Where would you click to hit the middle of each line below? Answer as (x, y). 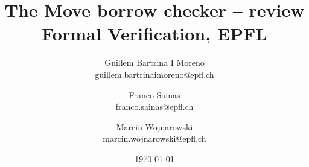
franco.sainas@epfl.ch (154, 106)
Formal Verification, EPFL (154, 33)
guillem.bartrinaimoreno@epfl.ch (154, 74)
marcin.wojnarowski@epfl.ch (154, 138)
